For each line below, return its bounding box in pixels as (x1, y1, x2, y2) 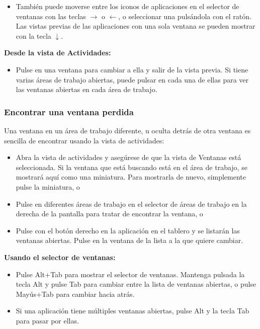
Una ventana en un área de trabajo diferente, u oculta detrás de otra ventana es (4, 125, 251, 135)
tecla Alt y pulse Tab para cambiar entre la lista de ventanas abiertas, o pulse (16, 279, 256, 289)
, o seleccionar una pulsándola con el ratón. (118, 11, 251, 21)
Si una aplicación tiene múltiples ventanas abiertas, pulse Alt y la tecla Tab (16, 305, 249, 316)
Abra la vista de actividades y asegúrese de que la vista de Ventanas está (16, 152, 241, 162)
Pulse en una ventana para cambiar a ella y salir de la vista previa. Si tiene (16, 64, 248, 74)
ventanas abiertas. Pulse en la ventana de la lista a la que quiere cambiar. (16, 235, 243, 245)
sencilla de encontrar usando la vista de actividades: (4, 135, 164, 145)
